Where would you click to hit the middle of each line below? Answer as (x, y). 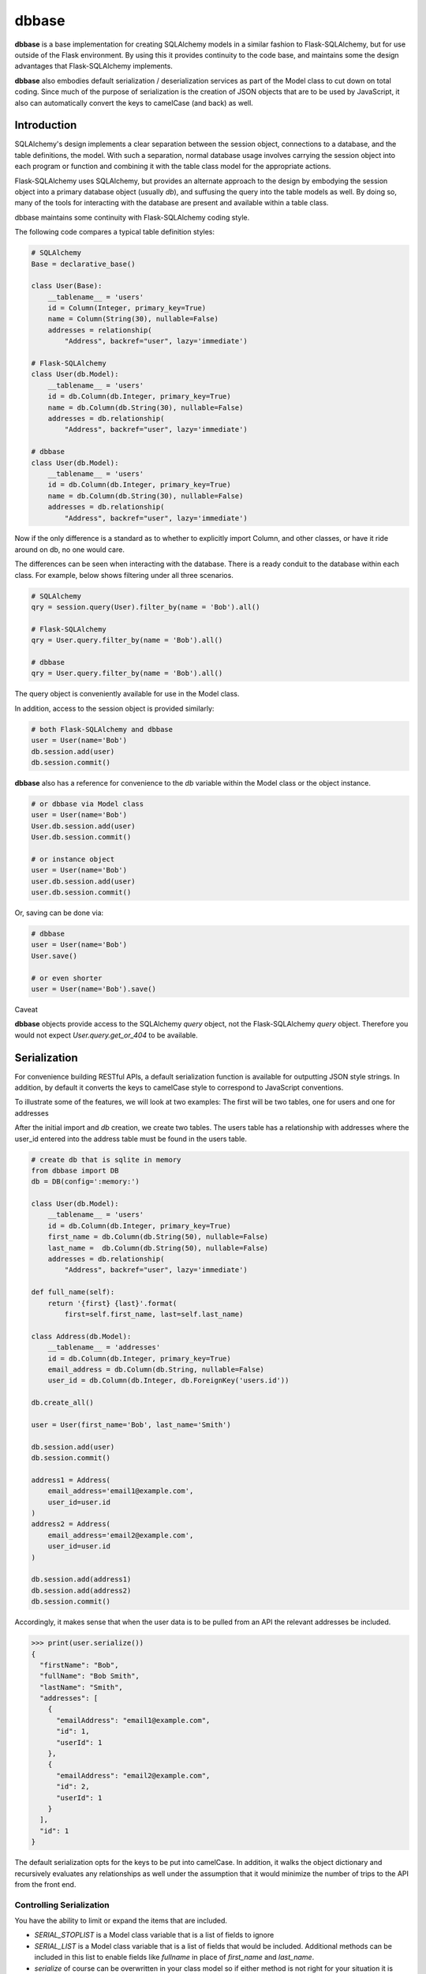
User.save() (54, 956)
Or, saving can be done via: (59, 913)
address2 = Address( (71, 1524)
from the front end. (45, 1884)
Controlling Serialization (62, 1905)
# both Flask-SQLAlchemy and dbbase (102, 729)
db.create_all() (63, 1403)
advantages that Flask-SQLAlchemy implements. (93, 66)
